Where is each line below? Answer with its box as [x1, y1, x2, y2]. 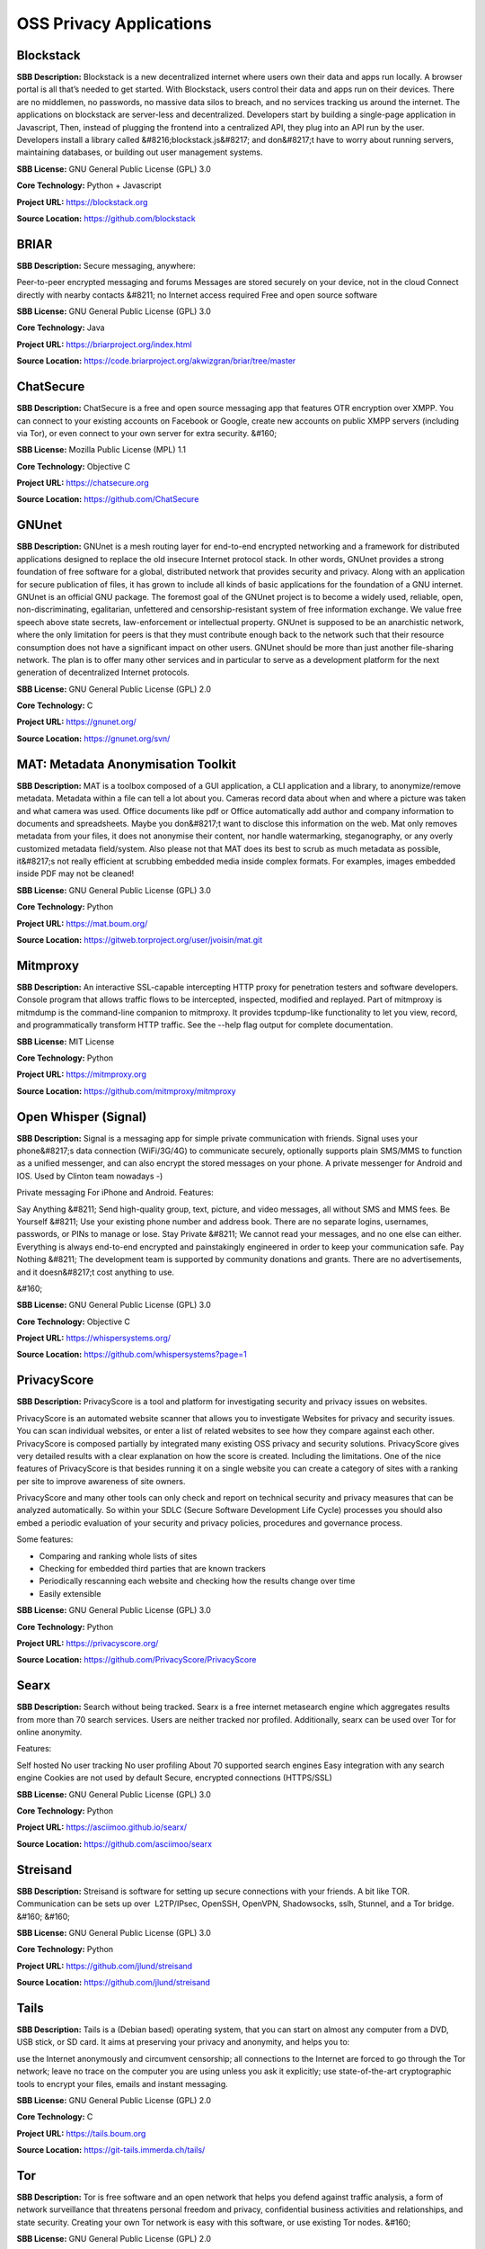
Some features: [16, 1534, 74, 1545]
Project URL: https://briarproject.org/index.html [16, 338, 192, 350]
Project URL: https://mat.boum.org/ [16, 918, 148, 928]
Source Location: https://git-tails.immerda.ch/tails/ [16, 2145, 206, 2155]
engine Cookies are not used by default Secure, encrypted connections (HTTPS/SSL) [16, 1772, 332, 1783]
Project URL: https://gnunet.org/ [16, 716, 137, 728]
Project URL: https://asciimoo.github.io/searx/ [16, 1822, 188, 1832]
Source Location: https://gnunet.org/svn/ [16, 733, 171, 744]
